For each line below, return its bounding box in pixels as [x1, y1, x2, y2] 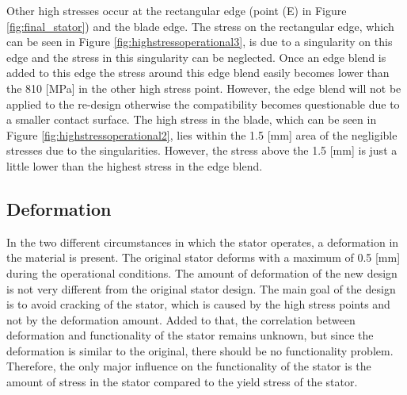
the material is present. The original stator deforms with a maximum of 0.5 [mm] [6, 249, 401, 266]
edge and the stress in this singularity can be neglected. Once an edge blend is [6, 48, 386, 65]
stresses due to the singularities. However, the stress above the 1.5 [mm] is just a [6, 142, 397, 159]
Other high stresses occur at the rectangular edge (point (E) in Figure [6, 2, 347, 18]
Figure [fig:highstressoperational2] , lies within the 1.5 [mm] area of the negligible [6, 126, 397, 143]
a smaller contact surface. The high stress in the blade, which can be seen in [6, 111, 377, 128]
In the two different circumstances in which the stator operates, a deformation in [6, 233, 399, 250]
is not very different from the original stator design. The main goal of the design [6, 280, 396, 297]
